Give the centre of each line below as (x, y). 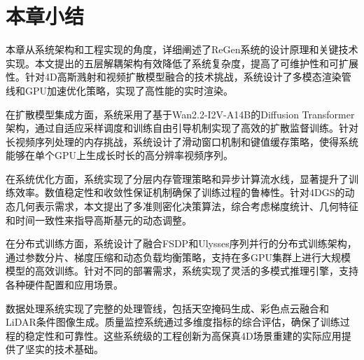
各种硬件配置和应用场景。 (64, 285)
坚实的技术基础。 (64, 349)
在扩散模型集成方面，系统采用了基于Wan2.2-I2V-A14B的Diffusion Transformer (180, 114)
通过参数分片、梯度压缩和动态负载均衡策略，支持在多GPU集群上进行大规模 (178, 257)
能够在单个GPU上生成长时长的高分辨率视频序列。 (120, 155)
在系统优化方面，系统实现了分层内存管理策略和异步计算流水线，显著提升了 (177, 178)
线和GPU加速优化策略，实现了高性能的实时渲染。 (120, 90)
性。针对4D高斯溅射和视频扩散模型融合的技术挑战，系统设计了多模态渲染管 (178, 77)
